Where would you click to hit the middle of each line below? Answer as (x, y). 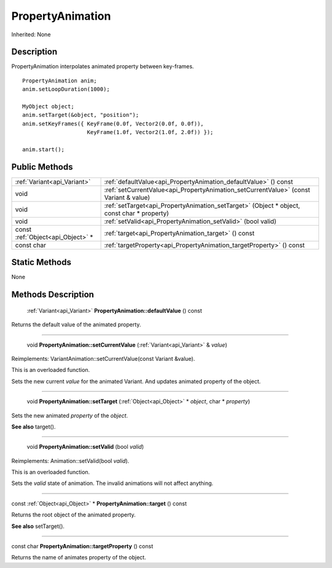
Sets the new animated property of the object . (70, 416)
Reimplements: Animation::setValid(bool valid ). (70, 460)
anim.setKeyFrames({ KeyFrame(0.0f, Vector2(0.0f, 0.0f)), (113, 124)
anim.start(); (43, 149)
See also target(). (34, 427)
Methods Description (53, 295)
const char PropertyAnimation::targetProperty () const (82, 546)
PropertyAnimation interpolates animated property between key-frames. (103, 66)
